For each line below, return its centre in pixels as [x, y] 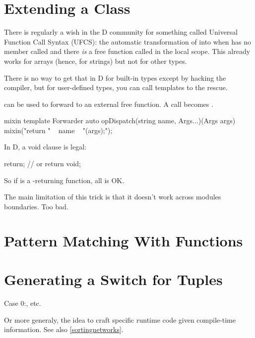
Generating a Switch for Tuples [113, 279]
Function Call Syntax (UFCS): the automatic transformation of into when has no [128, 41]
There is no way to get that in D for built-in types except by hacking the [115, 77]
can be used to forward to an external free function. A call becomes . [109, 104]
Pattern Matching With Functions [124, 240]
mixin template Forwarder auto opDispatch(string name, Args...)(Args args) [120, 121]
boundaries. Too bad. [36, 206]
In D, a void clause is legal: [45, 147]
